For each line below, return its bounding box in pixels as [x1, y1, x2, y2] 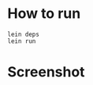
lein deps [7, 30, 40, 38]
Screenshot [7, 63, 85, 81]
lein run [7, 37, 36, 45]
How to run [7, 5, 81, 23]
